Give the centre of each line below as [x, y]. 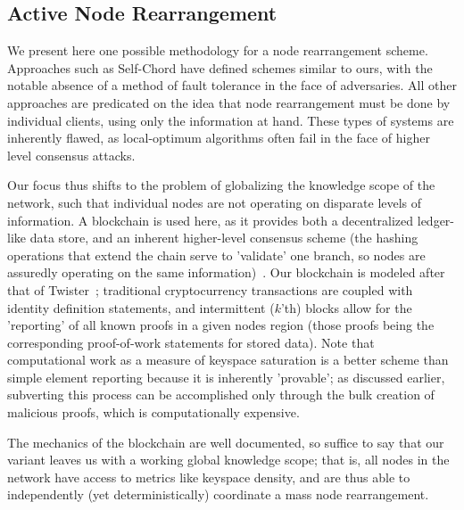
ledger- [436, 220]
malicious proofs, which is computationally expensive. [153, 412]
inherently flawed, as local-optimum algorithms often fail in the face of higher [219, 138]
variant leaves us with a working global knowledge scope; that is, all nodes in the [228, 460]
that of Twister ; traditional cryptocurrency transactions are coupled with [210, 289]
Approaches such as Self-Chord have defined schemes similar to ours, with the [220, 67]
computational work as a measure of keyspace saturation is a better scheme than [228, 360]
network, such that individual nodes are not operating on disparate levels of [215, 202]
